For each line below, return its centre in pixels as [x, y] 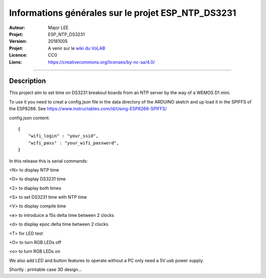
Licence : [18, 55]
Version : [18, 41]
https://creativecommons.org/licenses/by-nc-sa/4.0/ [101, 62]
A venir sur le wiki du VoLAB [77, 48]
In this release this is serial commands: [49, 161]
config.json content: [30, 118]
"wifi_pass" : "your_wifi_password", [73, 143]
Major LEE [58, 28]
